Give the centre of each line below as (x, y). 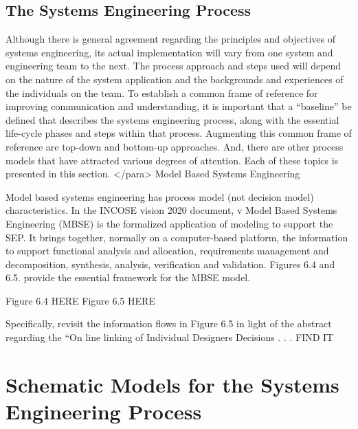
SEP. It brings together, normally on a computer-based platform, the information (177, 237)
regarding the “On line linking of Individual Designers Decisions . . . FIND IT (170, 337)
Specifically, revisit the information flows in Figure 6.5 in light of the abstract (169, 323)
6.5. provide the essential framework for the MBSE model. (128, 277)
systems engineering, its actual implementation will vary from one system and (169, 52)
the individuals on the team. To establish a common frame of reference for (162, 92)
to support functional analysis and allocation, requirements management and (167, 251)
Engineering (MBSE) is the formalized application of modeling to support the (169, 223)
